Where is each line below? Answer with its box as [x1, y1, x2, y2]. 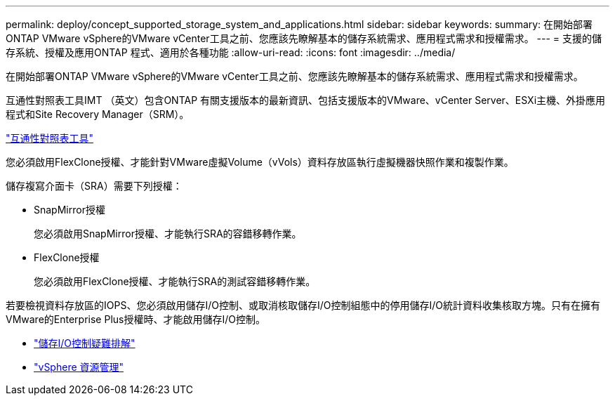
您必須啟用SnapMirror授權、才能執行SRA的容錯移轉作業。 [34, 228, 302, 239]
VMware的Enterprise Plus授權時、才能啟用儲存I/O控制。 [6, 313, 265, 325]
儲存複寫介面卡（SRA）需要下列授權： [6, 180, 183, 192]
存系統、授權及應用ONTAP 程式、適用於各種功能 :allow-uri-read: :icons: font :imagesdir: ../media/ [6, 46, 456, 58]
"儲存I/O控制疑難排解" [34, 337, 135, 349]
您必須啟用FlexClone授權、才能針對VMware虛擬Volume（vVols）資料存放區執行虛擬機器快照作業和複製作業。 [6, 156, 514, 168]
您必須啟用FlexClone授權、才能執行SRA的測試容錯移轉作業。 [34, 275, 316, 287]
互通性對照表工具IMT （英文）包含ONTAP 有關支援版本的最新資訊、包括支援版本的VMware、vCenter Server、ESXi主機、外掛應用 [6, 94, 606, 106]
